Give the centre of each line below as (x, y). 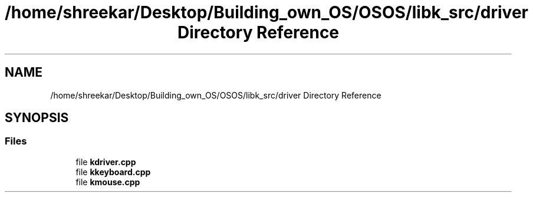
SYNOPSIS (37, 118)
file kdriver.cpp (106, 162)
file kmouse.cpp (108, 182)
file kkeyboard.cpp (113, 172)
